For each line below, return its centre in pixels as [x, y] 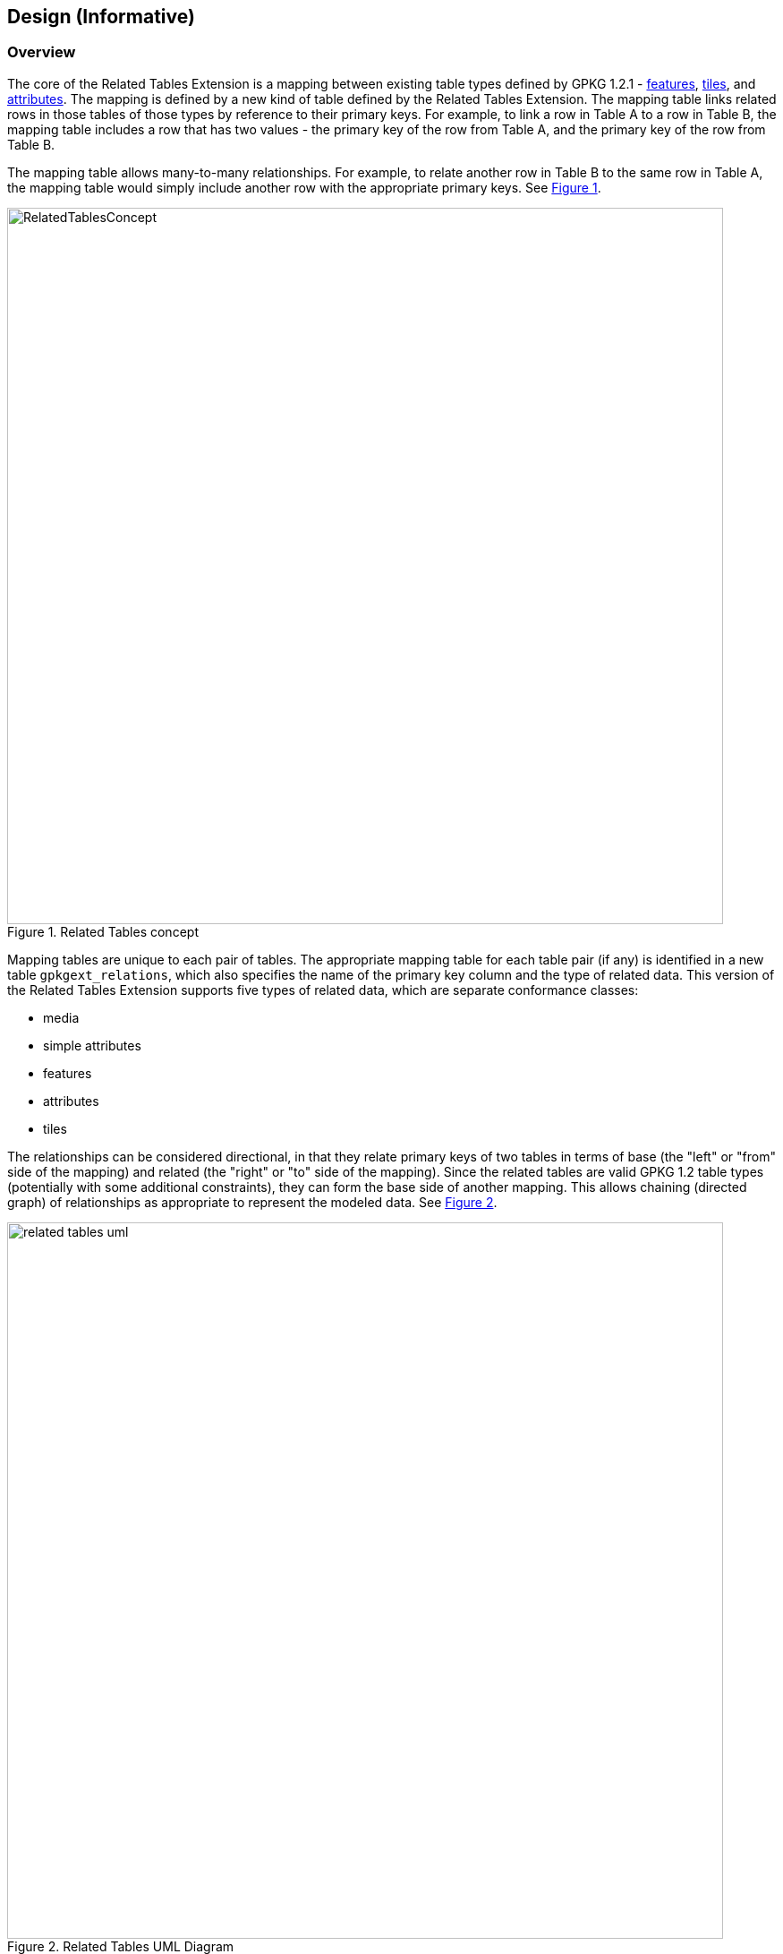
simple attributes [92, 1045]
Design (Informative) [101, 17]
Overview [42, 52]
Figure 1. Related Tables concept [103, 931]
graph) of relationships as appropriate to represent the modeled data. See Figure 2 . [252, 1202]
